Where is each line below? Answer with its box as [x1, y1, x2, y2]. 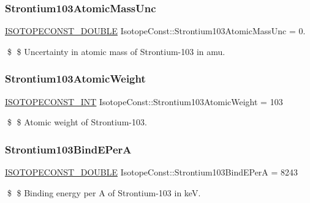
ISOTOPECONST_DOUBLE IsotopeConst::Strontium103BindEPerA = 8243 [5, 166, 298, 179]
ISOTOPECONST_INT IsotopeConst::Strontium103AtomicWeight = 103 [5, 95, 283, 108]
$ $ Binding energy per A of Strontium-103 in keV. [7, 186, 201, 199]
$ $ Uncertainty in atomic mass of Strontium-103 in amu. [7, 45, 225, 57]
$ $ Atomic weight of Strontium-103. [7, 116, 147, 128]
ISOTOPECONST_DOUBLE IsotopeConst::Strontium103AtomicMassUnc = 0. [5, 24, 306, 37]
